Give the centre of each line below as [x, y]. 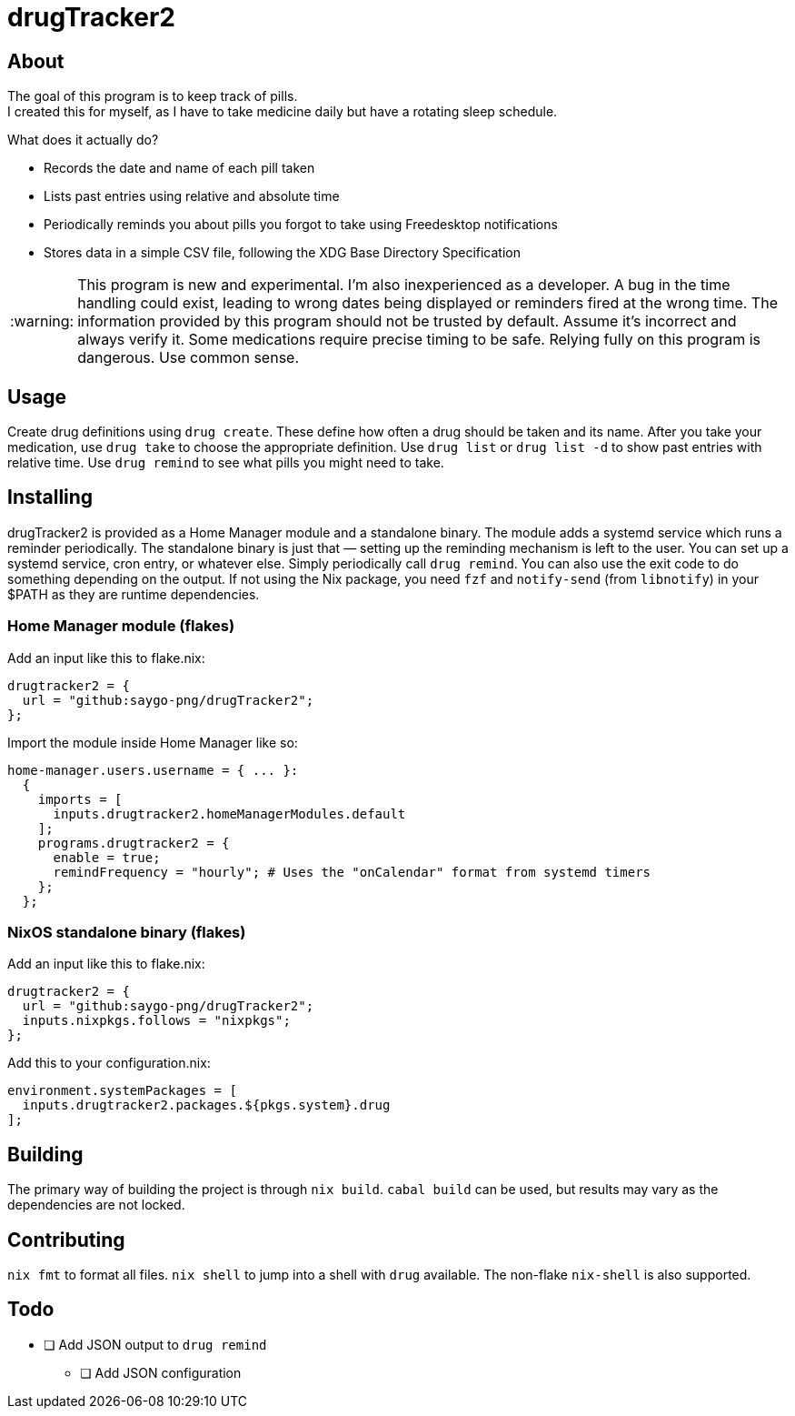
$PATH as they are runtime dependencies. [134, 594]
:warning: [42, 321]
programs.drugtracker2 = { [134, 843]
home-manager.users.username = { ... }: [153, 770]
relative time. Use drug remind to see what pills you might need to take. [226, 463]
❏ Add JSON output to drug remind [155, 1344]
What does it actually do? [83, 140]
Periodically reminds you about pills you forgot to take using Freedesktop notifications [301, 225]
